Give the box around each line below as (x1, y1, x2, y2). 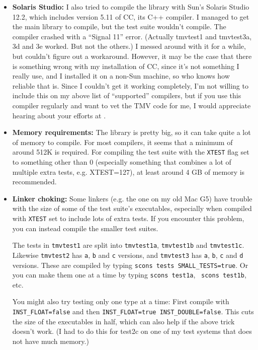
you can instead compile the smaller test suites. (12, 223, 158, 233)
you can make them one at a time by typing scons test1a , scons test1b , (12, 269, 246, 280)
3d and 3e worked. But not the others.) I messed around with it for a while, (12, 41, 246, 51)
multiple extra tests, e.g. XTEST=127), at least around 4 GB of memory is (12, 166, 245, 177)
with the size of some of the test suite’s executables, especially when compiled (12, 203, 252, 214)
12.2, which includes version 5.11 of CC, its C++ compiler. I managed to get (12, 11, 249, 22)
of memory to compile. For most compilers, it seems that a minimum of (12, 136, 233, 147)
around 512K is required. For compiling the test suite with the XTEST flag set (12, 147, 249, 157)
